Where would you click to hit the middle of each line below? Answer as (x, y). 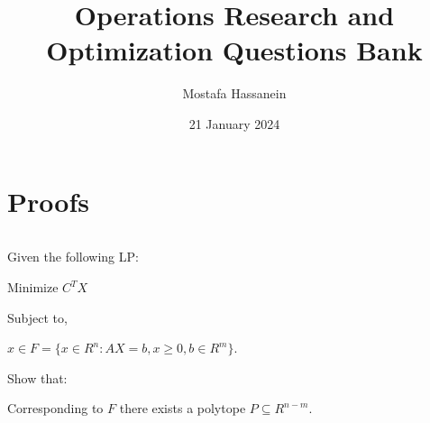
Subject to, (37, 317)
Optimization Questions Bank (234, 50)
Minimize (33, 287)
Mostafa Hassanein (234, 93)
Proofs (48, 201)
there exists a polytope (183, 408)
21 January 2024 (234, 123)
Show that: (37, 377)
